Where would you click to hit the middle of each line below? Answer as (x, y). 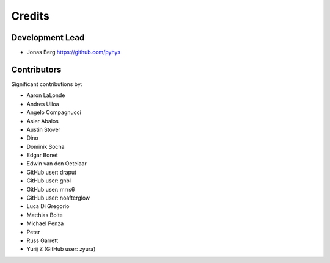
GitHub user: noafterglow (58, 198)
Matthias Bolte (45, 215)
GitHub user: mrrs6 (51, 189)
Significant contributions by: (47, 84)
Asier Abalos (43, 121)
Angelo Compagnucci (54, 112)
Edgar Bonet (42, 155)
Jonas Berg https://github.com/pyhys (74, 52)
